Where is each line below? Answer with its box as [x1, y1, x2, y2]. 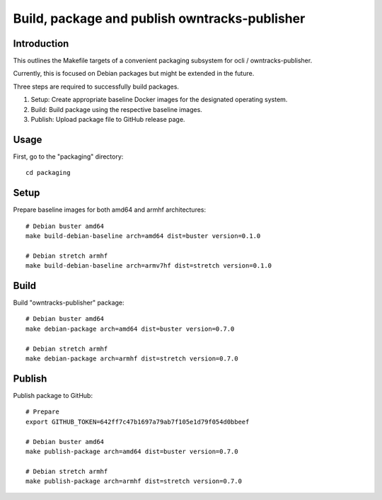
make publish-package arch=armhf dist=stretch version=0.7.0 [25, 477, 242, 485]
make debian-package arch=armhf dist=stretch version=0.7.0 [25, 355, 238, 363]
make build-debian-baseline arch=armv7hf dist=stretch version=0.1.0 [25, 262, 272, 270]
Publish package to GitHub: [13, 391, 93, 399]
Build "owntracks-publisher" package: [13, 298, 125, 307]
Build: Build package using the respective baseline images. [30, 105, 203, 113]
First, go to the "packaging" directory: [13, 152, 124, 161]
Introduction [13, 38, 69, 50]
